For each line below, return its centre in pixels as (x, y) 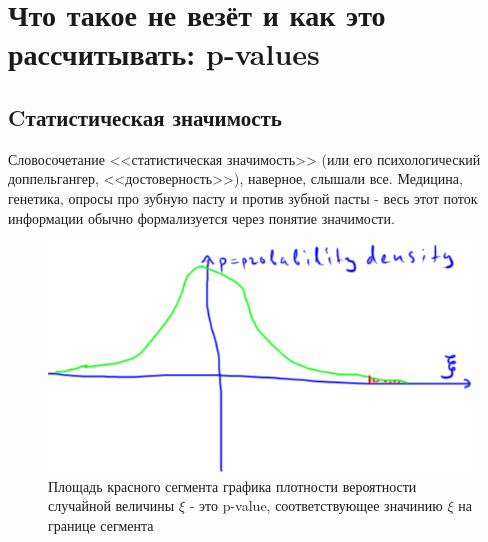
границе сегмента (101, 525)
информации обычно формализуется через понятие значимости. (201, 217)
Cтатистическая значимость (145, 116)
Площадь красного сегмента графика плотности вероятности (232, 485)
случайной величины (111, 505)
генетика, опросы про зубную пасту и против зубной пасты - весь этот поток (243, 197)
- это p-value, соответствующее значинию (316, 505)
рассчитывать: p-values (164, 53)
